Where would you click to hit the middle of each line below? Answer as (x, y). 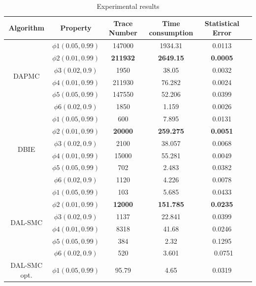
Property (76, 28)
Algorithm (26, 28)
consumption (171, 33)
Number (123, 33)
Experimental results (128, 6)
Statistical (222, 23)
